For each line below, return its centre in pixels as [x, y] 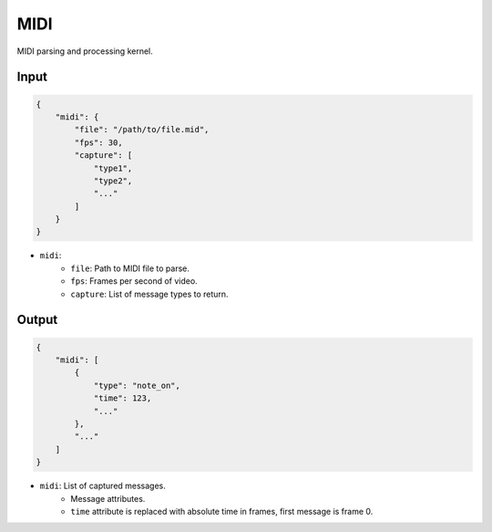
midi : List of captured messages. [102, 486]
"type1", [113, 168]
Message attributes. [108, 498]
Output [37, 320]
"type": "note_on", [137, 385]
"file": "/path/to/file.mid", [142, 130]
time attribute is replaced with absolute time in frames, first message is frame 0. [222, 511]
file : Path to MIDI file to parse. [130, 268]
